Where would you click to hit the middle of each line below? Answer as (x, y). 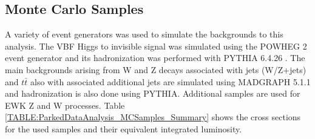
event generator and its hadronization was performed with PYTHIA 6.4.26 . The (155, 58)
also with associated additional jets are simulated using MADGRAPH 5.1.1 (171, 81)
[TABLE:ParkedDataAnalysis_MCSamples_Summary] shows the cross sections (153, 117)
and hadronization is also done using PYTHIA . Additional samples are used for (153, 93)
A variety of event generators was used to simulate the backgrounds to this (144, 34)
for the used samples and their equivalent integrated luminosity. (124, 128)
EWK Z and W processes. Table (65, 105)
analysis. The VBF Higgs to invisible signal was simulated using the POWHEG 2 (156, 46)
